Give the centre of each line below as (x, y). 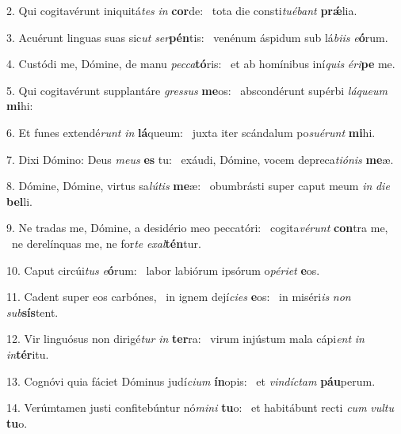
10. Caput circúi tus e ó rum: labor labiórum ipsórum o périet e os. (163, 270)
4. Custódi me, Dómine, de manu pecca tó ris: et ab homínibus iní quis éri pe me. (201, 64)
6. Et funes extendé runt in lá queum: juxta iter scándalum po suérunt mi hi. (191, 132)
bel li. (19, 201)
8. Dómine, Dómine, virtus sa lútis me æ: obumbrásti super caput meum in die (198, 186)
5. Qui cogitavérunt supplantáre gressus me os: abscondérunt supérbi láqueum (197, 90)
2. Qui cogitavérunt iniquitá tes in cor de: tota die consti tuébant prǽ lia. (182, 10)
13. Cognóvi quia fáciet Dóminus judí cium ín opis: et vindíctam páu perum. (191, 381)
